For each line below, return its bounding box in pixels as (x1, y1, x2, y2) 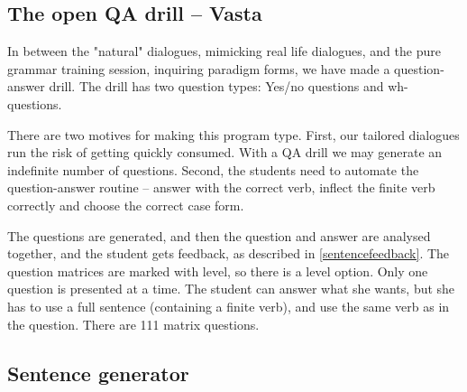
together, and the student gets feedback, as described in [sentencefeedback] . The (7, 244, 450, 263)
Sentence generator (7, 359, 189, 387)
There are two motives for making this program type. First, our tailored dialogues (7, 125, 460, 144)
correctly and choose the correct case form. (7, 195, 244, 214)
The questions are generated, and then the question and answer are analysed (7, 226, 431, 245)
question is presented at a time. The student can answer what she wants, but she (7, 279, 455, 298)
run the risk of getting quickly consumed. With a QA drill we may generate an (7, 143, 443, 162)
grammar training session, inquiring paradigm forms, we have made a (7, 59, 390, 78)
